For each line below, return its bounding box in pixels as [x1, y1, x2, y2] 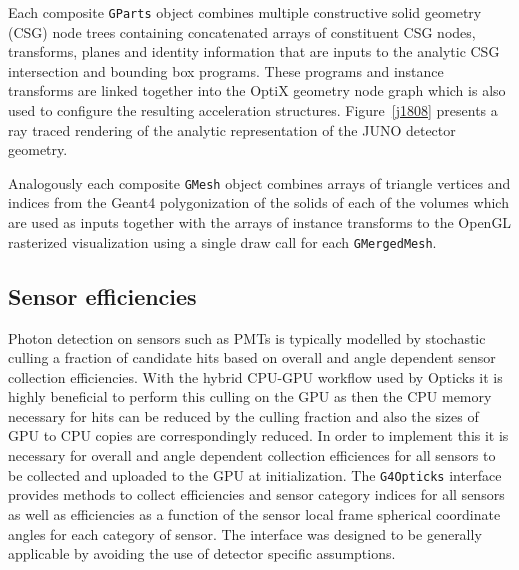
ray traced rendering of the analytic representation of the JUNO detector [8, 119, 456, 140]
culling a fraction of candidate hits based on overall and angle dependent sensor [8, 347, 496, 368]
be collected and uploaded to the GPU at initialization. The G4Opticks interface [8, 464, 502, 485]
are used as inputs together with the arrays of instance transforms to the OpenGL [8, 212, 512, 233]
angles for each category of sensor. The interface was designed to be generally [8, 523, 482, 544]
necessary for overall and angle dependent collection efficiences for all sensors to [8, 445, 496, 466]
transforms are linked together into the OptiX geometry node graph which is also [8, 80, 506, 101]
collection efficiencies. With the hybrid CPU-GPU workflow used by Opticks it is [8, 366, 503, 387]
